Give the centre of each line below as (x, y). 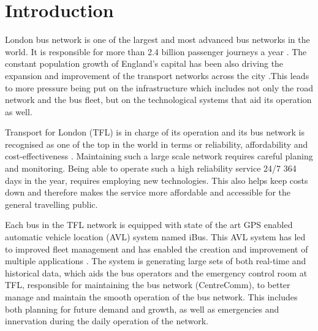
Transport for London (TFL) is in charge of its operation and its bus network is (155, 132)
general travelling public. (51, 204)
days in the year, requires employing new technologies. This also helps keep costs (157, 180)
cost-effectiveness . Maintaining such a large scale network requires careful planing (159, 156)
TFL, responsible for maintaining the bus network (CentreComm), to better (148, 285)
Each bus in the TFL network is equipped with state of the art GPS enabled (149, 225)
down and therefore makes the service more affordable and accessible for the (148, 192)
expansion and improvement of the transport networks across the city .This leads (157, 75)
